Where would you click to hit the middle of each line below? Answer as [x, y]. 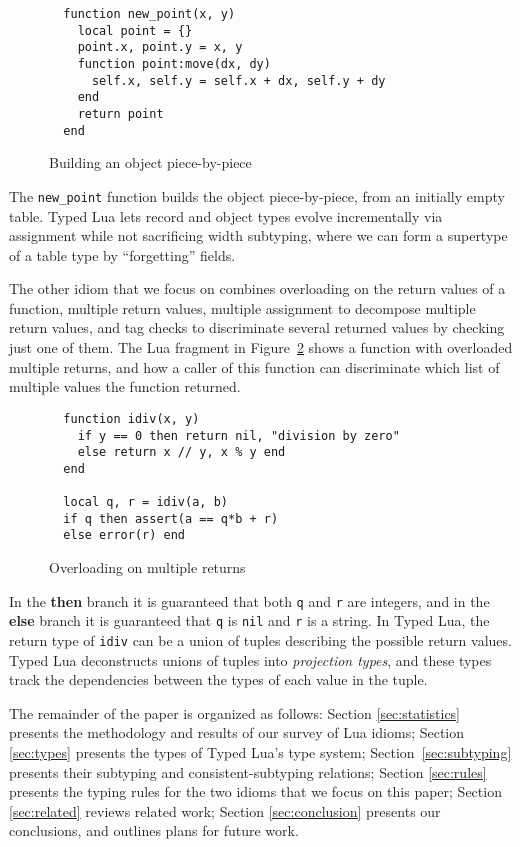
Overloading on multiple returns [147, 567]
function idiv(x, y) [131, 418]
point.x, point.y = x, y [160, 47]
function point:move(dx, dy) [174, 63]
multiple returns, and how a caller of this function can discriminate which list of [254, 366]
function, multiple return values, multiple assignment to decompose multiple [242, 307]
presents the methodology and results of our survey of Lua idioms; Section [237, 732]
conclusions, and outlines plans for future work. [154, 830]
